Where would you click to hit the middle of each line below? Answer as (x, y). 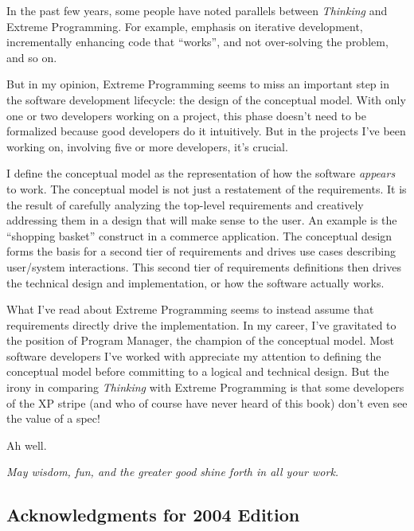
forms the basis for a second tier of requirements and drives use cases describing (201, 251)
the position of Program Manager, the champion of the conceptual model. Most (200, 340)
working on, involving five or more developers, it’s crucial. (147, 146)
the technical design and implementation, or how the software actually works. (195, 282)
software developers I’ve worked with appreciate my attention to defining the (194, 355)
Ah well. (27, 445)
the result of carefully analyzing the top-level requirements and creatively (185, 204)
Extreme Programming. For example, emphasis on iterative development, (185, 26)
